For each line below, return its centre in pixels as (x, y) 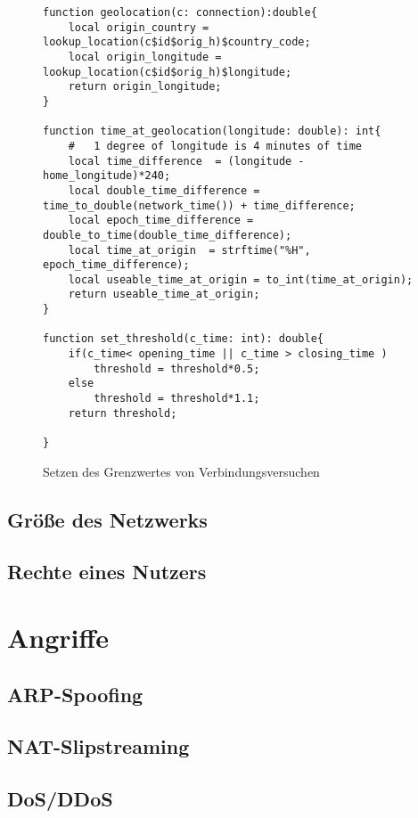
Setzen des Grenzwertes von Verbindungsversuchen (181, 471)
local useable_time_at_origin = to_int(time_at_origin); (241, 279)
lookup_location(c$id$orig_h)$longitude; (168, 72)
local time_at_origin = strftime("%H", (189, 250)
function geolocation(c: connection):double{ (180, 12)
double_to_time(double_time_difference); (168, 235)
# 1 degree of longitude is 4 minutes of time (215, 146)
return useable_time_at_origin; (164, 294)
